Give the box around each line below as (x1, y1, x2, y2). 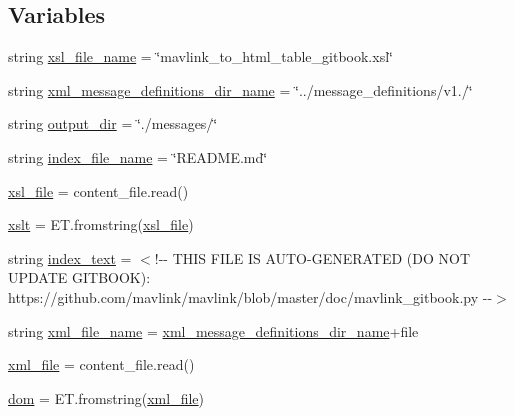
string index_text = (8, 247, 132, 268)
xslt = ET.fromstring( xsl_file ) (8, 214, 194, 235)
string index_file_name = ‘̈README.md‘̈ (8, 146, 268, 167)
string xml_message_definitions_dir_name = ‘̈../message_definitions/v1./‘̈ (8, 79, 473, 100)
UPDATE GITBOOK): (8, 267, 151, 288)
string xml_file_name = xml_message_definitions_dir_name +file (8, 320, 419, 341)
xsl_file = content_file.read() (8, 180, 189, 201)
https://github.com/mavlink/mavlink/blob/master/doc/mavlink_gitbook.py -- (8, 286, 493, 307)
